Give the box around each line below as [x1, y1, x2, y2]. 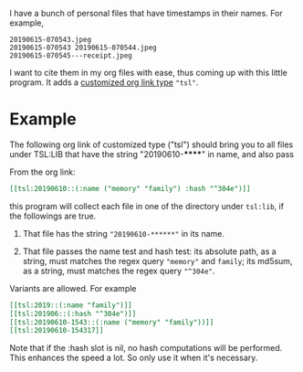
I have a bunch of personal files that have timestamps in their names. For [9, 8, 283, 18]
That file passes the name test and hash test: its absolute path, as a [22, 246, 277, 257]
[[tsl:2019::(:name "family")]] [9, 301, 132, 310]
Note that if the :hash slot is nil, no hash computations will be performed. [9, 343, 283, 354]
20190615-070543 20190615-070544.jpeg [9, 43, 157, 52]
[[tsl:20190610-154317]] [9, 326, 104, 335]
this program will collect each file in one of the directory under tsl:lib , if [9, 200, 285, 211]
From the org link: [9, 166, 76, 177]
